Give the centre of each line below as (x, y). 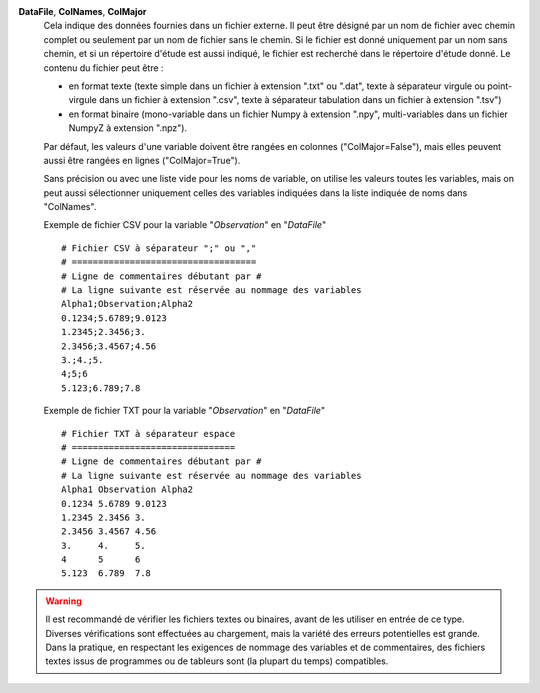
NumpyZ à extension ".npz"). (128, 128)
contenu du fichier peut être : (103, 67)
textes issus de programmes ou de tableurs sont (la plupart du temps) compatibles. (217, 661)
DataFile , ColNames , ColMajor (82, 11)
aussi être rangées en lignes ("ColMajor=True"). (142, 160)
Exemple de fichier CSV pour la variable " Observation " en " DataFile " (185, 225)
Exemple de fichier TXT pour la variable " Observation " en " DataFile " (184, 411)
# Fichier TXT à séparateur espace (148, 433)
